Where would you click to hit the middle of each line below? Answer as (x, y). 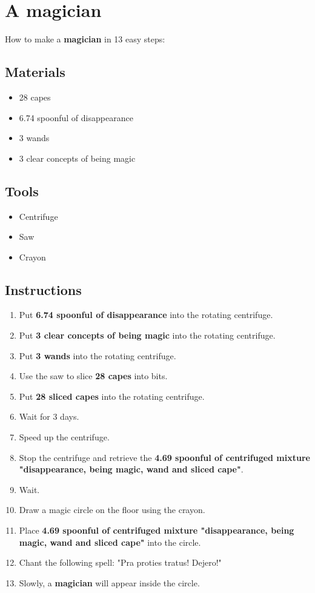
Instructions (43, 289)
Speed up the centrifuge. (64, 437)
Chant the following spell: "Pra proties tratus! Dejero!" (120, 562)
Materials (35, 72)
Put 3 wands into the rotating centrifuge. (98, 355)
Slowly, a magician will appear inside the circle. (109, 582)
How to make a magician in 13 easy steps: (85, 39)
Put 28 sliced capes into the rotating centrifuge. (112, 396)
